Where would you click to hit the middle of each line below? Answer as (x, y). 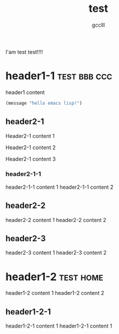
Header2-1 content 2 (31, 147)
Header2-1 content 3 (31, 159)
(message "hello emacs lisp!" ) (44, 103)
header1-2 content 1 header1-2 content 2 (55, 293)
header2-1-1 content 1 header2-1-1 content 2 (59, 187)
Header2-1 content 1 (30, 136)
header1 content (25, 92)
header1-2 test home (54, 277)
